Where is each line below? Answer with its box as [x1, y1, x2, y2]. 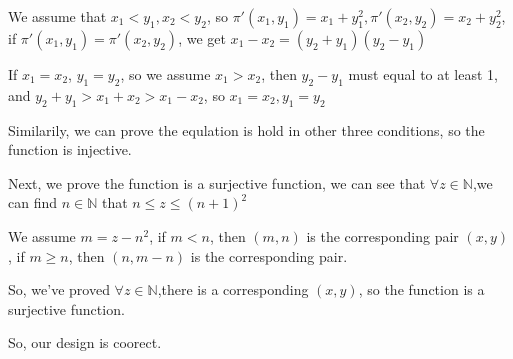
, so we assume [120, 64, 211, 84]
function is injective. [8, 139, 132, 160]
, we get [178, 28, 226, 48]
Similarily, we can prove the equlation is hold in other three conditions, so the [8, 119, 485, 140]
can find [8, 192, 58, 213]
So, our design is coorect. [8, 332, 162, 353]
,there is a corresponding [157, 279, 309, 300]
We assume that [8, 6, 107, 26]
